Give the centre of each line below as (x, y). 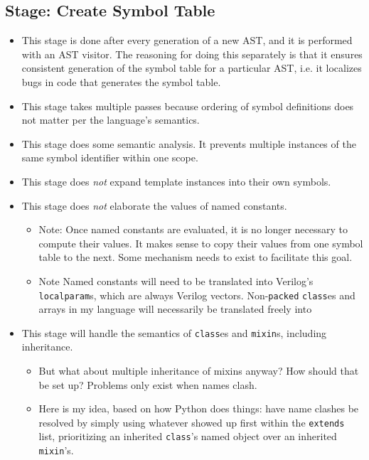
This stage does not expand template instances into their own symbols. (176, 181)
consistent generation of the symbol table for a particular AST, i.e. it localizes (192, 68)
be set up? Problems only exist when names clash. (148, 384)
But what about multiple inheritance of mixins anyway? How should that (199, 371)
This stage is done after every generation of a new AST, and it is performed (187, 40)
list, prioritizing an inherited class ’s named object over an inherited (188, 436)
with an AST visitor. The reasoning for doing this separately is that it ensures (192, 54)
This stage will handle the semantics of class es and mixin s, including (174, 332)
